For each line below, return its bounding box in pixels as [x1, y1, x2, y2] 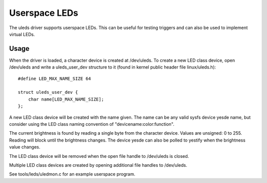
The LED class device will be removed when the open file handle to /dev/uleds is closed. [9, 153, 189, 159]
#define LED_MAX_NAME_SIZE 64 [18, 75, 91, 81]
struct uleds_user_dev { [18, 89, 78, 95]
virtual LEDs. [9, 31, 35, 37]
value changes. [9, 144, 41, 150]
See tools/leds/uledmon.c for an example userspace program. [9, 171, 135, 177]
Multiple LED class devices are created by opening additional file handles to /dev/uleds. [9, 162, 187, 168]
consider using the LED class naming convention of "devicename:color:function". [9, 121, 175, 127]
